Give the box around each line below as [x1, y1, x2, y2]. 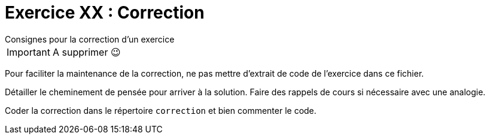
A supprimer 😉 [52, 46, 121, 58]
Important [7, 46, 50, 58]
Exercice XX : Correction [5, 2, 205, 23]
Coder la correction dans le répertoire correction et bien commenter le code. [5, 105, 316, 116]
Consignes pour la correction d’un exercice [5, 34, 175, 44]
